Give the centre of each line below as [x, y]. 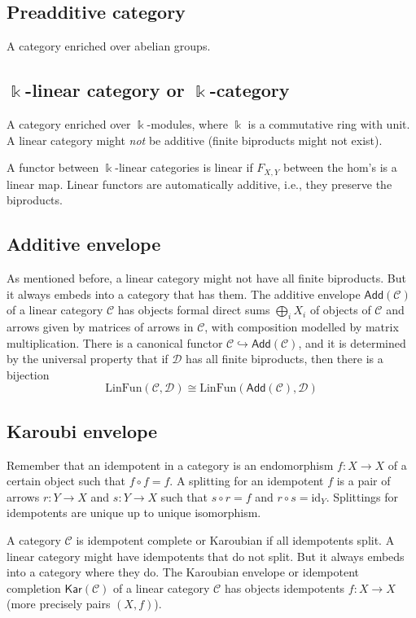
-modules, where [187, 124]
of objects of [340, 310]
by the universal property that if [88, 359]
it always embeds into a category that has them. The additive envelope [184, 294]
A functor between [53, 167]
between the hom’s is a [340, 167]
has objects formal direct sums [194, 310]
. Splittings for [362, 496]
